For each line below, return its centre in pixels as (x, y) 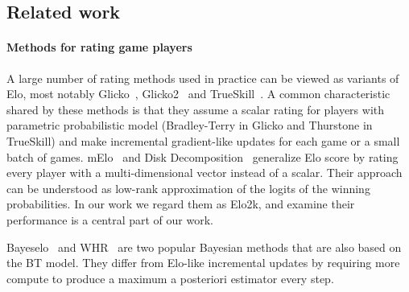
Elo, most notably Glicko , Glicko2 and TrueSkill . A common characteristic (198, 94)
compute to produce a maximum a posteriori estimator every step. (170, 278)
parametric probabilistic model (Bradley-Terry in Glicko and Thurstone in (190, 125)
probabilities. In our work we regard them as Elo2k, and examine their (181, 204)
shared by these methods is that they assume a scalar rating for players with (195, 109)
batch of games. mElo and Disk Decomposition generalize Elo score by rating (202, 156)
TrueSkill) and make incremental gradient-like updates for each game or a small (203, 140)
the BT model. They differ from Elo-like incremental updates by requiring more (203, 263)
